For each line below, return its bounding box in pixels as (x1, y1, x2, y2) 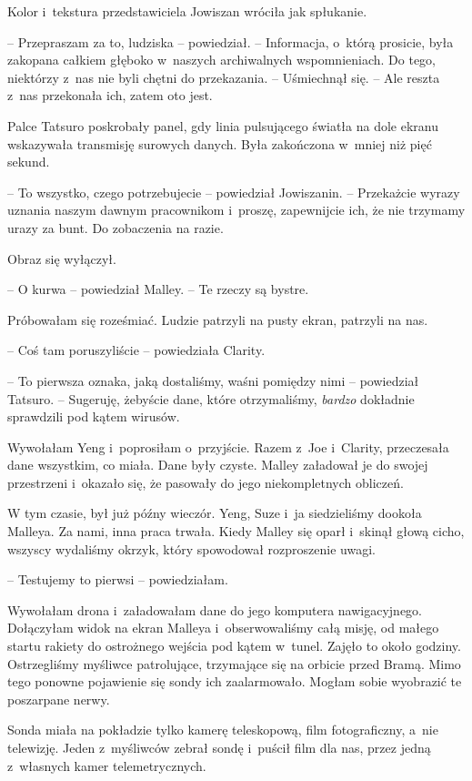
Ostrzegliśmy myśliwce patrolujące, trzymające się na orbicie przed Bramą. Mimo (7, 654, 461, 673)
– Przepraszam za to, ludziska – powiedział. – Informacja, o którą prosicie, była (7, 32, 454, 51)
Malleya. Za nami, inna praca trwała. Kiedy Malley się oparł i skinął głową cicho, (7, 522, 465, 541)
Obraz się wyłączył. (7, 248, 116, 268)
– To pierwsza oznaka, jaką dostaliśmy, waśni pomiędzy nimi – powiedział (7, 370, 419, 390)
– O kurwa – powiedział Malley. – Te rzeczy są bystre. (7, 279, 309, 299)
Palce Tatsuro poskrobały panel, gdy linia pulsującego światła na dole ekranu (7, 116, 439, 135)
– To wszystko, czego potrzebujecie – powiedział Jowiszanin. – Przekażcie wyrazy (7, 182, 460, 201)
